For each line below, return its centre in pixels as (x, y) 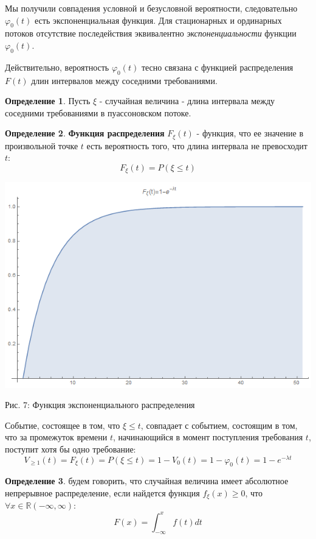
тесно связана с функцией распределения (217, 67)
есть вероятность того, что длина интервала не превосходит (197, 145)
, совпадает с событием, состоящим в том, (219, 425)
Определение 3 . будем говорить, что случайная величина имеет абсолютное (147, 481)
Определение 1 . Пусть (48, 101)
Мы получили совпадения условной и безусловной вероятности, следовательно (151, 8)
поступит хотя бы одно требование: (70, 449)
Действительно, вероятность (57, 67)
